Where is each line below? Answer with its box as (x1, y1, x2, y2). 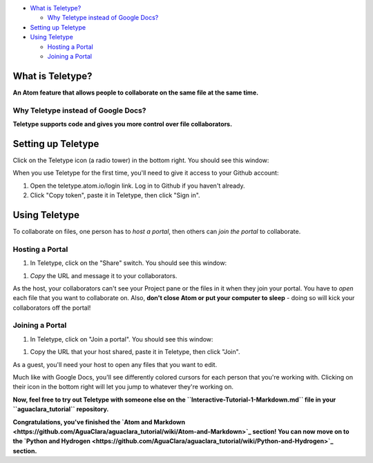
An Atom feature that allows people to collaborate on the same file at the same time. (12, 88, 259, 97)
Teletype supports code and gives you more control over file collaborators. (12, 120, 233, 128)
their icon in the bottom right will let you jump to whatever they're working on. (12, 383, 234, 391)
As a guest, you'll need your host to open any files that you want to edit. (12, 360, 218, 368)
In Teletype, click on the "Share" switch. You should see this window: (30, 259, 227, 267)
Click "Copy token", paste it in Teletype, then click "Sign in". (30, 191, 200, 199)
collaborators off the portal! (12, 304, 91, 312)
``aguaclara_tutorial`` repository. (12, 405, 109, 413)
